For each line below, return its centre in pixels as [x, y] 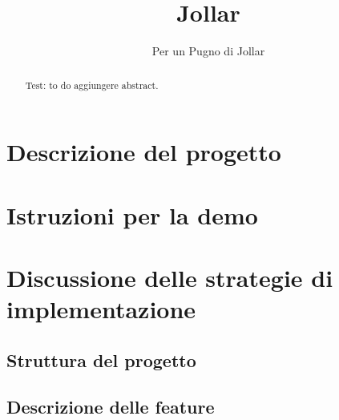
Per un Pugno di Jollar [208, 51]
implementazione [101, 309]
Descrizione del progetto [144, 152]
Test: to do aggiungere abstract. [92, 85]
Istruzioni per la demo [132, 214]
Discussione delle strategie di [170, 277]
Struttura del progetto [101, 359]
